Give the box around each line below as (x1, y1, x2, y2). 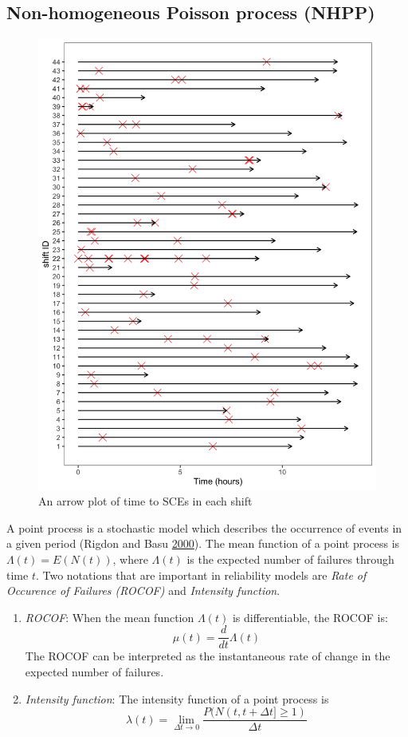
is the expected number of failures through (186, 550, 394, 567)
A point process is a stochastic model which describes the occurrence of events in (6, 519, 402, 536)
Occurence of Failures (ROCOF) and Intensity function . (6, 582, 280, 599)
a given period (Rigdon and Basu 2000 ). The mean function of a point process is (6, 535, 400, 552)
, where (112, 550, 148, 567)
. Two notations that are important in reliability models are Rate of (35, 566, 367, 583)
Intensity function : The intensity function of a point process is (25, 690, 329, 707)
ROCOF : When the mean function (25, 608, 194, 625)
